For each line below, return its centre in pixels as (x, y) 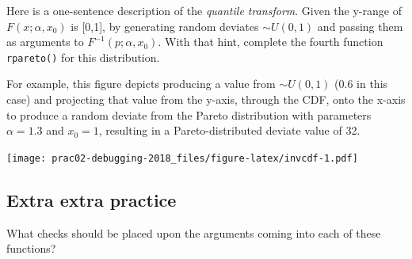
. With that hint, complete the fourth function (271, 42)
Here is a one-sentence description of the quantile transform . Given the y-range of (204, 10)
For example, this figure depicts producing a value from (141, 84)
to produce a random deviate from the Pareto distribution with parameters (189, 114)
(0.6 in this (361, 84)
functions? (31, 248)
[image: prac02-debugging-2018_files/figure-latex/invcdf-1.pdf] (182, 158)
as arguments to (45, 42)
